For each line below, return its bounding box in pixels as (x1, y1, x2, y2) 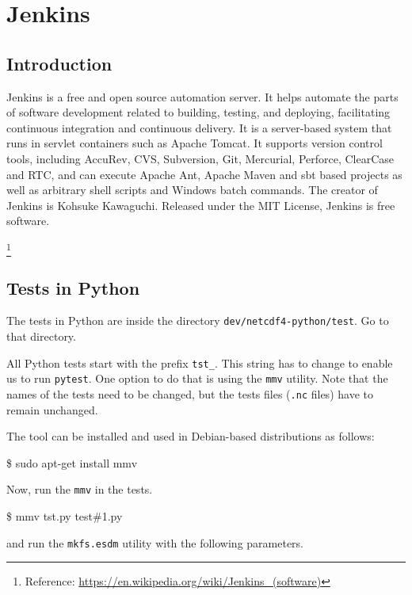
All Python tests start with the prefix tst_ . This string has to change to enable (6, 354, 393, 371)
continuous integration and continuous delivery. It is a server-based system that (6, 119, 392, 135)
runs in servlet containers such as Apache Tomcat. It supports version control (6, 135, 383, 151)
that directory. (6, 328, 76, 345)
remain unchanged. (6, 401, 98, 418)
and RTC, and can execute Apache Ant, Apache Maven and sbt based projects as (6, 166, 402, 182)
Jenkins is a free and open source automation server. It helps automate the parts (6, 88, 399, 105)
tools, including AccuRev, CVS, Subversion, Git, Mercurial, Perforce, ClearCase (6, 150, 395, 166)
